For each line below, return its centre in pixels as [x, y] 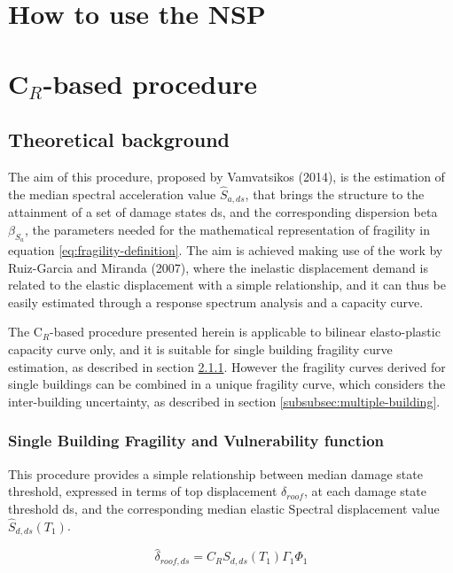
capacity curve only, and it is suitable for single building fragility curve [200, 348]
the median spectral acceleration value [112, 194]
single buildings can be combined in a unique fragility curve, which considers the [227, 384]
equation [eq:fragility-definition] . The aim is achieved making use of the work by [226, 250]
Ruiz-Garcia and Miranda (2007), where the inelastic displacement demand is [218, 267]
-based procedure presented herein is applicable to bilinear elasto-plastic [245, 332]
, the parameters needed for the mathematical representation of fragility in [227, 229]
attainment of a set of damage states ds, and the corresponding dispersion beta [223, 212]
